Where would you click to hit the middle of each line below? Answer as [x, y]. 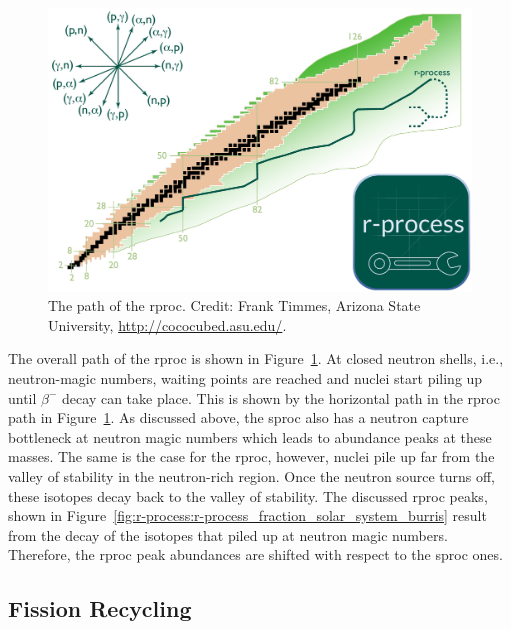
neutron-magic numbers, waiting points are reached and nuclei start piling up [245, 378]
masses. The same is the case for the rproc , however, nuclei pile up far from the [251, 456]
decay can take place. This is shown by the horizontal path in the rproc [281, 397]
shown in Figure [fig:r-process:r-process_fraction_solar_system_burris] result [247, 515]
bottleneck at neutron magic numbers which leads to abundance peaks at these [250, 436]
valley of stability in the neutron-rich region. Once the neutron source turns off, [251, 475]
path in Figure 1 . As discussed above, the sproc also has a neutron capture [238, 417]
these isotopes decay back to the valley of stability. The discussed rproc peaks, [248, 495]
